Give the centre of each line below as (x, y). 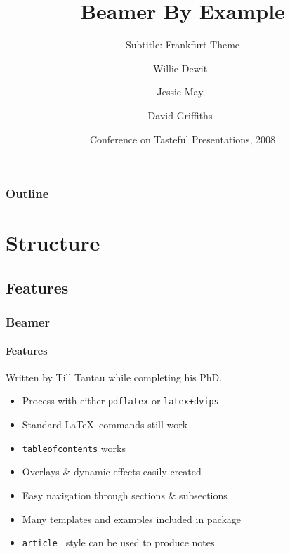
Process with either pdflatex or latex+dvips (120, 401)
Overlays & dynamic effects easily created (112, 471)
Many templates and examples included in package (132, 519)
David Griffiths (180, 115)
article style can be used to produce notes (118, 542)
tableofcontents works (74, 448)
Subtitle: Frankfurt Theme (183, 45)
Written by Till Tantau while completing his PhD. (114, 377)
